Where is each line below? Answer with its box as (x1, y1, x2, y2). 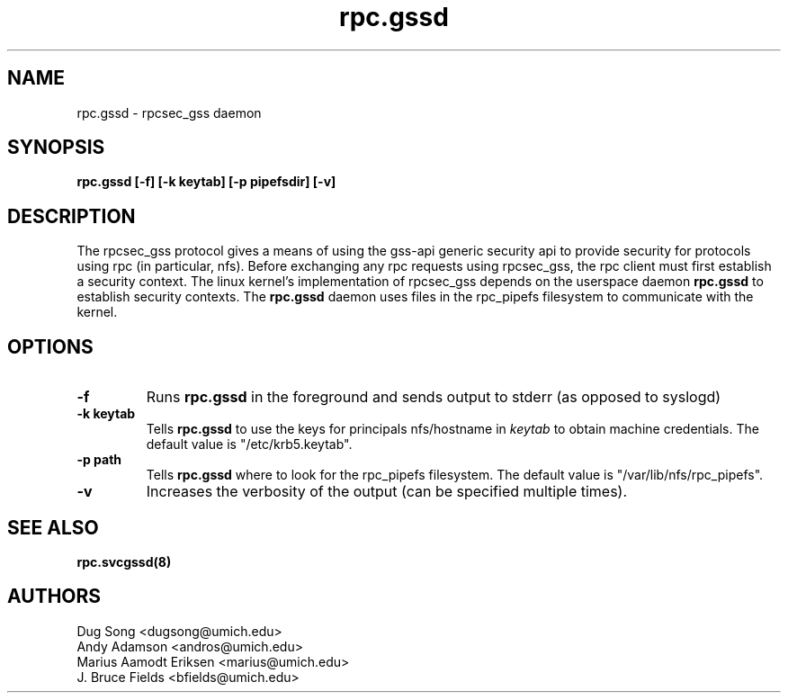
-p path (76, 452, 122, 468)
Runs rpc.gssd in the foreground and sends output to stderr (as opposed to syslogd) (146, 388, 721, 407)
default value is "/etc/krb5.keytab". (146, 436, 353, 453)
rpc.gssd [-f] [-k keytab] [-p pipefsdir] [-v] (76, 174, 336, 190)
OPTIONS (7, 335, 94, 358)
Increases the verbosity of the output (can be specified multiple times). (146, 482, 628, 501)
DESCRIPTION (7, 204, 136, 228)
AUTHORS (7, 585, 102, 608)
